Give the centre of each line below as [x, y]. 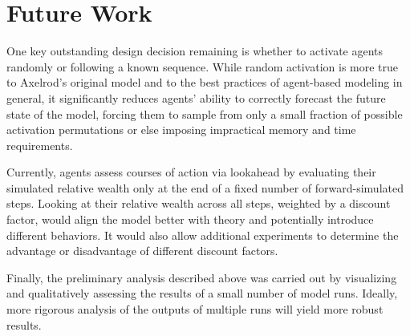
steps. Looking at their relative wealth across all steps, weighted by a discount [199, 203]
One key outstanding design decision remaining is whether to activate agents [195, 51]
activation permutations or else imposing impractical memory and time [181, 130]
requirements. [40, 145]
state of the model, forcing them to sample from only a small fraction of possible [205, 113]
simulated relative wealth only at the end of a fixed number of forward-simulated [205, 187]
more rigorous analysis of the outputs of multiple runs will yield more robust [195, 309]
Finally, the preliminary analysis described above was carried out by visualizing [202, 277]
